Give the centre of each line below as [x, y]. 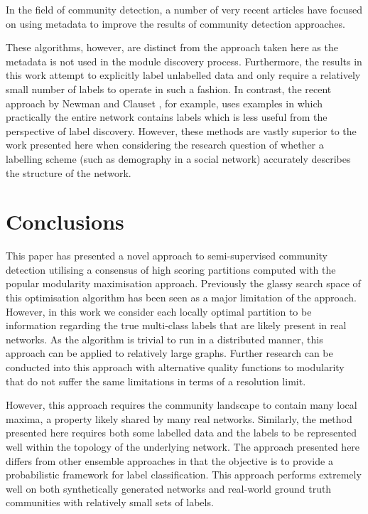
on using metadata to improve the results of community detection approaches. [175, 23]
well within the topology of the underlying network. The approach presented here [183, 446]
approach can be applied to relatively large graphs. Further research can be [169, 353]
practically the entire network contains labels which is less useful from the [167, 117]
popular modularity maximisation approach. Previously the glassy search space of [183, 283]
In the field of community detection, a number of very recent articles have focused [184, 9]
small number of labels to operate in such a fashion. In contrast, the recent [169, 89]
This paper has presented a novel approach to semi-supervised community [167, 256]
